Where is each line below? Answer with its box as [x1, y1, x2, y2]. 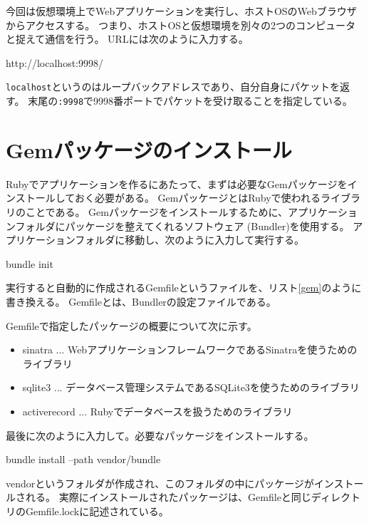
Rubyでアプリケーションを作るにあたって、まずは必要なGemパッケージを [6, 176, 348, 191]
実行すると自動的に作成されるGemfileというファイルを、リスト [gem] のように [6, 280, 362, 295]
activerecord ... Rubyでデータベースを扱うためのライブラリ [22, 403, 293, 418]
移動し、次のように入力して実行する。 [125, 232, 304, 247]
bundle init [6, 256, 53, 271]
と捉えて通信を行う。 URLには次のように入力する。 [6, 31, 249, 46]
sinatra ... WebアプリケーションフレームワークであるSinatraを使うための [22, 342, 358, 357]
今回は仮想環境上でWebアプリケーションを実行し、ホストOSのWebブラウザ [6, 4, 357, 18]
